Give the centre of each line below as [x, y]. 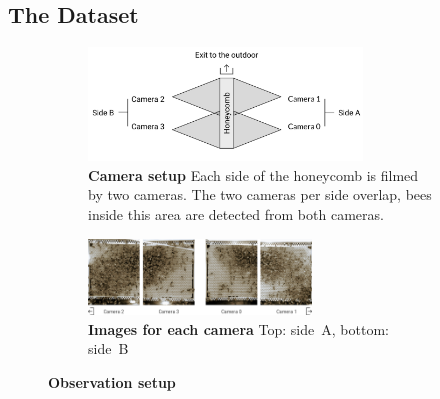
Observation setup [112, 381]
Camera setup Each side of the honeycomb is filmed [253, 174]
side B [108, 348]
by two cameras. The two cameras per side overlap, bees [260, 194]
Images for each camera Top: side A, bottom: [238, 328]
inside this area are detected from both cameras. [236, 213]
